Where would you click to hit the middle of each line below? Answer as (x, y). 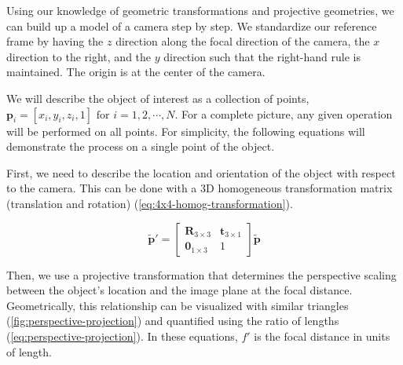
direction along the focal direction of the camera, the (243, 41)
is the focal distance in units (322, 336)
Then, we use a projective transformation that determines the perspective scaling (201, 274)
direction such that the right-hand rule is (262, 56)
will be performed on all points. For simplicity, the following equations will (186, 131)
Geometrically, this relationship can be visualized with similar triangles (178, 305)
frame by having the (55, 41)
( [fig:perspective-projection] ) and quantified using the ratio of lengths (173, 321)
